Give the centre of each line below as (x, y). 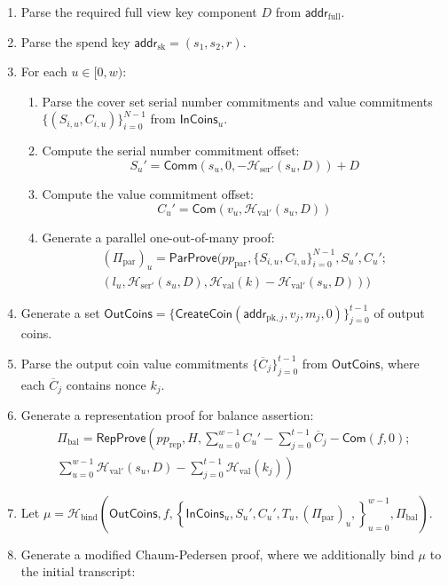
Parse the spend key (75, 41)
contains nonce (106, 384)
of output (399, 312)
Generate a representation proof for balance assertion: (167, 415)
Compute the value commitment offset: (148, 193)
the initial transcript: (78, 571)
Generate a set (60, 312)
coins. (36, 333)
